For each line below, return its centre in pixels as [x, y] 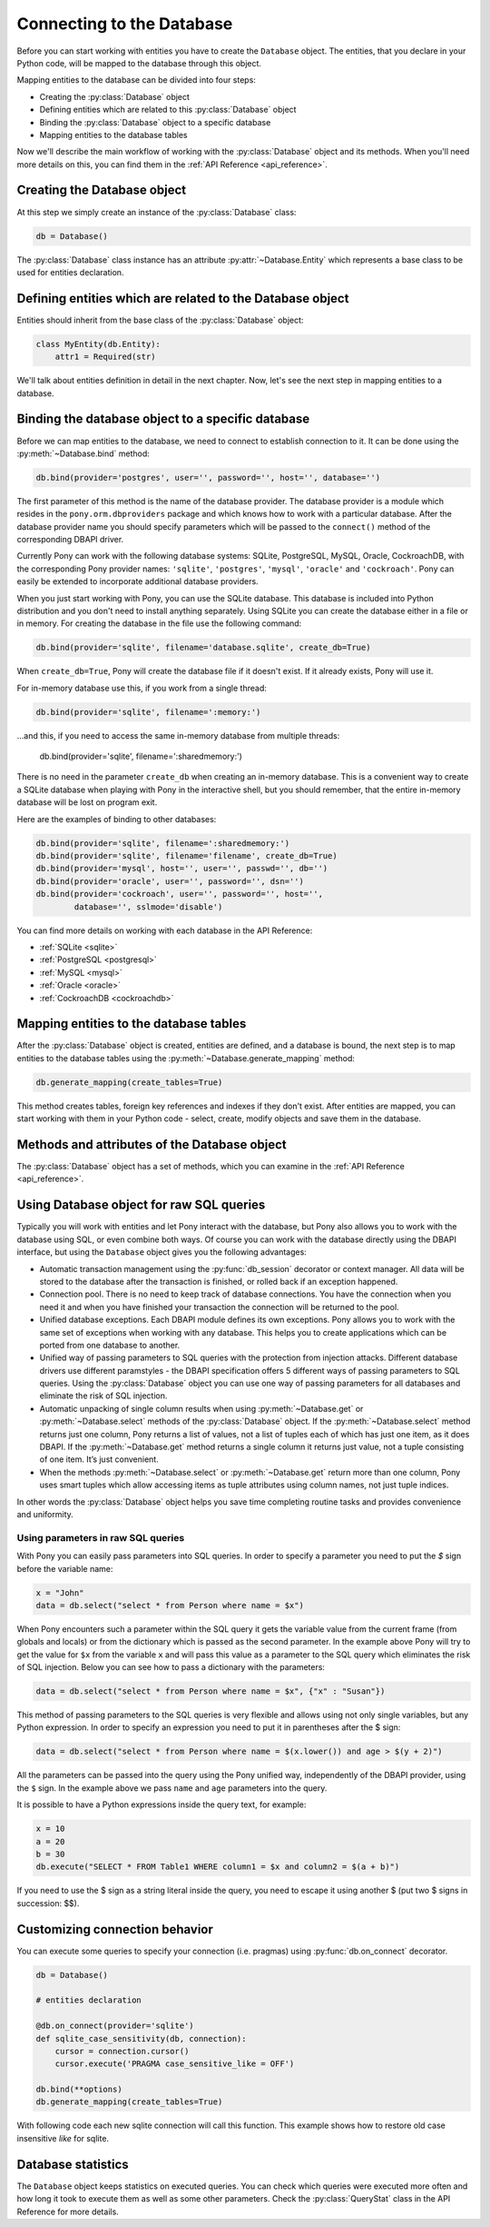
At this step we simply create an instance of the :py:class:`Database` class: [157, 212]
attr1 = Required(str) [105, 357]
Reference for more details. [68, 2212]
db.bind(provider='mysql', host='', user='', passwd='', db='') [182, 869]
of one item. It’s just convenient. [99, 1459]
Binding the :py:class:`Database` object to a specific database [155, 122]
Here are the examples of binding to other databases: [117, 819]
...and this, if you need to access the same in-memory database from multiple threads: [178, 735]
